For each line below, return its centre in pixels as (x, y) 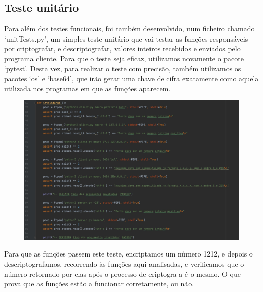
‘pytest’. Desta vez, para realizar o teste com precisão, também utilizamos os (123, 68)
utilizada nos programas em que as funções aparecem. (87, 88)
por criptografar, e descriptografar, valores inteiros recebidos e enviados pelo (122, 48)
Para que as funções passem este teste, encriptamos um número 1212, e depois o (128, 254)
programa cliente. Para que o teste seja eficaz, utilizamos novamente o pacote (124, 58)
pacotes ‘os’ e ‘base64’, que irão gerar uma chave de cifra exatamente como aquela (131, 78)
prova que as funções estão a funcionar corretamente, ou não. (99, 284)
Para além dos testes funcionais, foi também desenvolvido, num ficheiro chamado (129, 29)
